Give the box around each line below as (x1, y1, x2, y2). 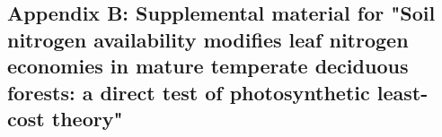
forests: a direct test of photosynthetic (7, 78, 370, 106)
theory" (51, 104, 123, 132)
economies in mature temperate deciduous (7, 52, 409, 80)
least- (376, 78, 429, 106)
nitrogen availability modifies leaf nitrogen (7, 25, 409, 53)
